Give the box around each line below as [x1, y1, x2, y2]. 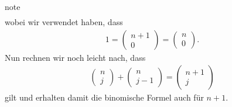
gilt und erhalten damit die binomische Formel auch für [5, 91, 204, 103]
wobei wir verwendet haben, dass [5, 16, 123, 28]
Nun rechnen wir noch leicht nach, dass [5, 51, 146, 63]
